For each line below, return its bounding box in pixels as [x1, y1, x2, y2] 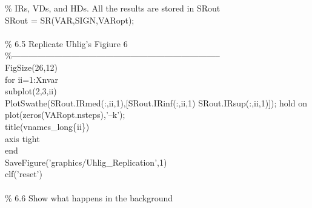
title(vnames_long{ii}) [5, 120, 90, 132]
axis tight [5, 132, 40, 145]
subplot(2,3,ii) [5, 85, 57, 97]
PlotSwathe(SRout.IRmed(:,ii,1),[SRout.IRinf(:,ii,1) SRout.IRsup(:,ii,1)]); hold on [5, 96, 307, 109]
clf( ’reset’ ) [5, 167, 42, 180]
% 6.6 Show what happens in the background [5, 191, 173, 204]
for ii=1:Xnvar [5, 73, 58, 85]
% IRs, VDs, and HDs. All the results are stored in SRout [5, 2, 221, 14]
